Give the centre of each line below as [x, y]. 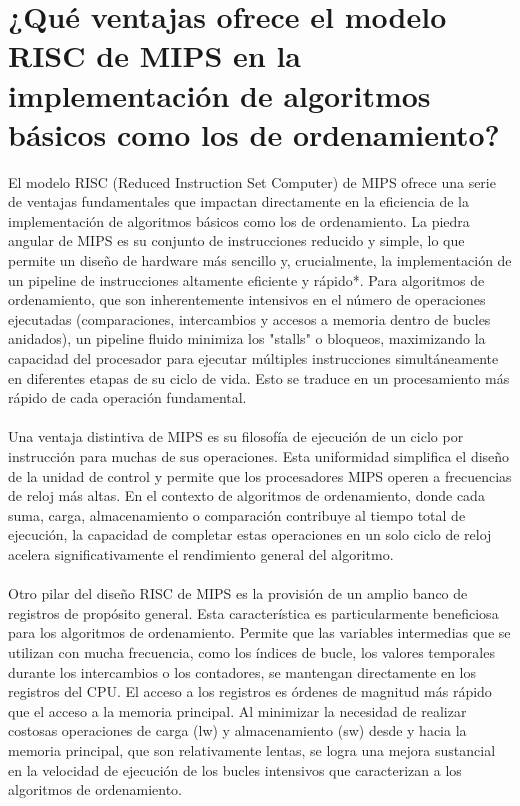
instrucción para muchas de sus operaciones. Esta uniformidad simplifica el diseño [259, 456]
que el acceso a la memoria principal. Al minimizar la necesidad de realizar [237, 710]
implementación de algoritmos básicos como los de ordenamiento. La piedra [239, 220]
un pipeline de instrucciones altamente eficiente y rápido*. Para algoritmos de [246, 279]
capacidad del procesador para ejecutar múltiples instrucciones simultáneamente [253, 358]
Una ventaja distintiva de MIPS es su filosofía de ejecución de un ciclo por [236, 436]
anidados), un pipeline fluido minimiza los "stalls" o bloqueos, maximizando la [247, 338]
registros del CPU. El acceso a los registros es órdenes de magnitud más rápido [250, 691]
